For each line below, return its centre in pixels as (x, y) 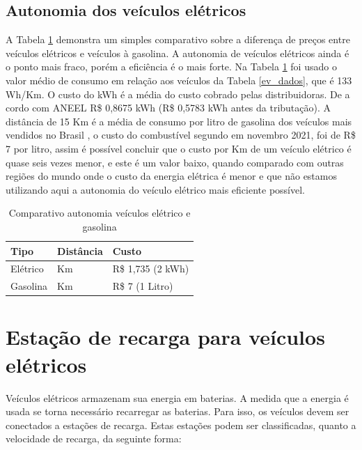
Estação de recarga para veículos (165, 337)
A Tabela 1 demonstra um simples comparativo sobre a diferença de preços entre (178, 39)
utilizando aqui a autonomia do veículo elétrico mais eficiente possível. (155, 189)
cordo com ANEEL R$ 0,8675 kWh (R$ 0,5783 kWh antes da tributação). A (168, 108)
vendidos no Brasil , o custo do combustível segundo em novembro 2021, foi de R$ (181, 135)
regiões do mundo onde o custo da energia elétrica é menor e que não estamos (171, 176)
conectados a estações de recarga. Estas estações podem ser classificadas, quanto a (181, 425)
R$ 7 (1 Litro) (143, 286)
